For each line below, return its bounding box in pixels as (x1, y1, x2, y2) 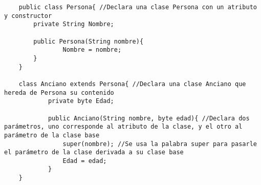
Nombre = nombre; (62, 46, 122, 54)
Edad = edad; (62, 157, 107, 165)
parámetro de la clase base (4, 131, 100, 139)
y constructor (4, 12, 52, 19)
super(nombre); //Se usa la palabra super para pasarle (62, 140, 257, 148)
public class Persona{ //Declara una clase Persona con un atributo (18, 4, 257, 11)
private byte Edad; (48, 97, 114, 105)
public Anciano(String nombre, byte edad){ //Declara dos (48, 114, 250, 122)
